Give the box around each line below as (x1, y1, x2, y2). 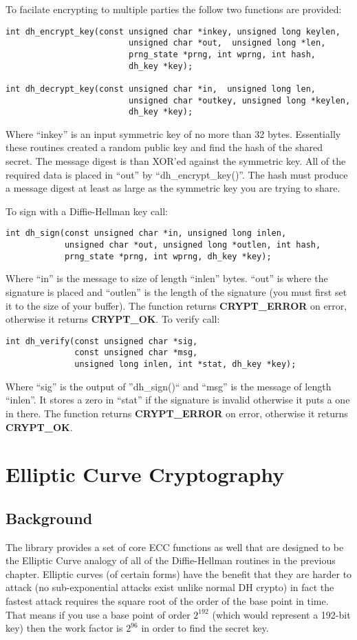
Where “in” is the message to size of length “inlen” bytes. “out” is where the (6, 271, 328, 286)
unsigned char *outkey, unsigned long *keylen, (128, 95, 351, 106)
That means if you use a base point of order (6, 607, 191, 621)
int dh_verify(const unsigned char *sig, (6, 336, 198, 346)
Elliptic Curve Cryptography (6, 460, 285, 488)
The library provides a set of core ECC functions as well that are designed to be (6, 539, 344, 554)
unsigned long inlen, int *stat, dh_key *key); (74, 359, 296, 370)
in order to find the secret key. (141, 621, 269, 635)
